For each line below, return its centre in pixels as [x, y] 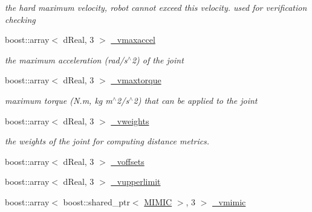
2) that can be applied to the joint [195, 100]
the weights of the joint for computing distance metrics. [107, 141]
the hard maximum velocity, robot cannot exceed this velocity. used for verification [156, 7]
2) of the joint [158, 59]
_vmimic [229, 201]
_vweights [130, 120]
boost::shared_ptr [96, 201]
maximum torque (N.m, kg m [59, 100]
